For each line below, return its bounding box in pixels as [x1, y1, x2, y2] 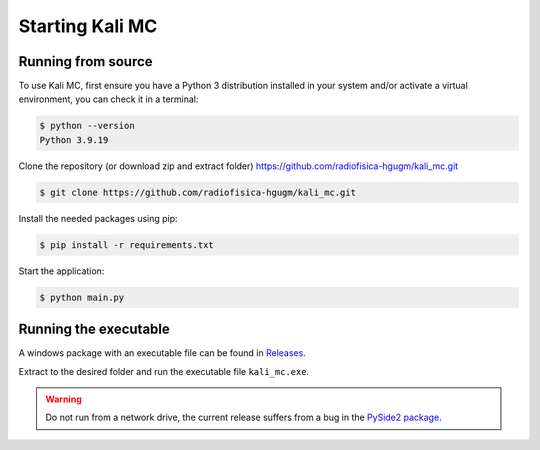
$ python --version [39, 120, 135, 132]
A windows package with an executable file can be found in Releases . [18, 347, 307, 359]
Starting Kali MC [18, 15, 158, 37]
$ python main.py [39, 291, 125, 303]
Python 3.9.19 [39, 134, 109, 145]
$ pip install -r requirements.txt [39, 239, 214, 250]
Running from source [18, 53, 154, 70]
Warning [45, 393, 82, 405]
